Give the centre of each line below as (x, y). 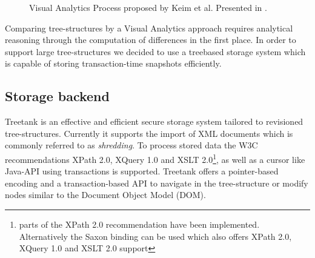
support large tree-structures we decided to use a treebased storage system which (155, 51)
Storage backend (57, 96)
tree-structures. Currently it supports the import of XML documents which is (149, 133)
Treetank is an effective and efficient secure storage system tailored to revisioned (154, 121)
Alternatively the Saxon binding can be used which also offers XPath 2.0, (155, 236)
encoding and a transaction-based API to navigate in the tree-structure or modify (157, 183)
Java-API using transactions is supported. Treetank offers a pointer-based (142, 171)
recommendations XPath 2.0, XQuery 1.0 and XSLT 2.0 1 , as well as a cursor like (155, 158)
